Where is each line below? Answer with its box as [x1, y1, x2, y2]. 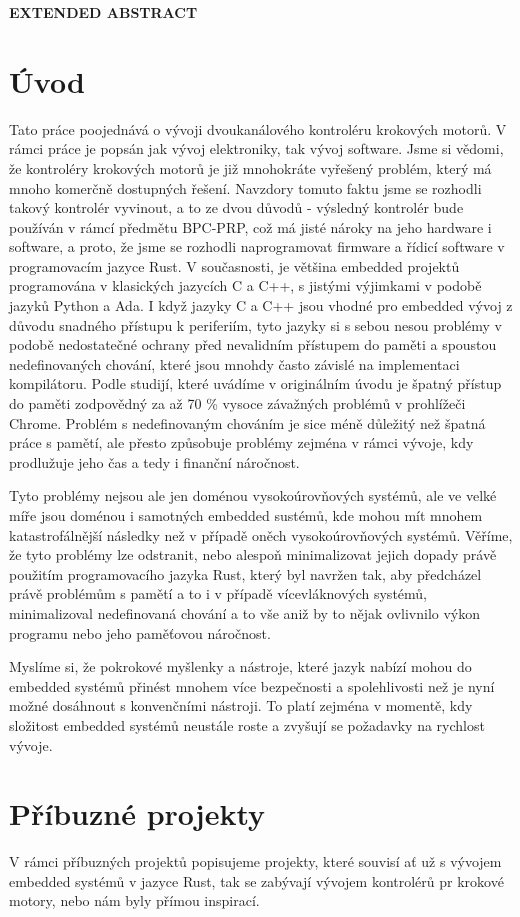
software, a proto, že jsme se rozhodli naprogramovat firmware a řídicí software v [9, 236, 505, 257]
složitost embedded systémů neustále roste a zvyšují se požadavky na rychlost [9, 714, 485, 735]
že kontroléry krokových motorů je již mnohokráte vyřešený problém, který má [9, 157, 492, 178]
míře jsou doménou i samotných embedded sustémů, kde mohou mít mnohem [9, 505, 483, 525]
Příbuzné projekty [9, 793, 266, 834]
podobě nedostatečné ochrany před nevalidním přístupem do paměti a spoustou [9, 334, 497, 355]
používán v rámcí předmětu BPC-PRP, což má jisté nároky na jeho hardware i [9, 216, 492, 237]
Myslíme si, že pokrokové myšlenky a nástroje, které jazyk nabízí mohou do [9, 656, 472, 677]
